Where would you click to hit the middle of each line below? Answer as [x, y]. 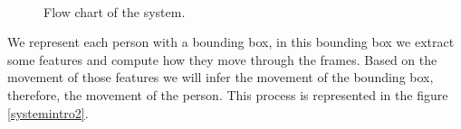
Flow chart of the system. [115, 11]
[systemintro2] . [48, 112]
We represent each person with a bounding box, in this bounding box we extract [231, 42]
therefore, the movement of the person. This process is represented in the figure [228, 94]
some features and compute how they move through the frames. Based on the [222, 59]
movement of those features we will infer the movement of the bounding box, [221, 77]
